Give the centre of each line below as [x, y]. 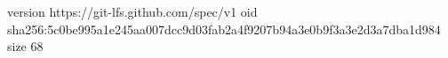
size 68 [25, 46]
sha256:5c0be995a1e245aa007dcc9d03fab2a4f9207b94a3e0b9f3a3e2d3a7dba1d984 [224, 29]
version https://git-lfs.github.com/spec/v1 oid [132, 11]
